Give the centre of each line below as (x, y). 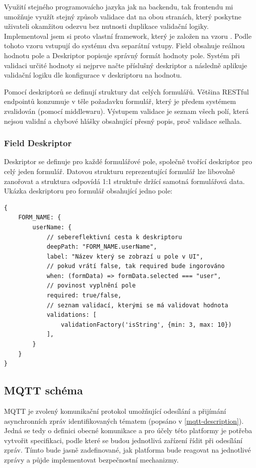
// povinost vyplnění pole (91, 286)
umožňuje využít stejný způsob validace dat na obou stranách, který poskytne (123, 16)
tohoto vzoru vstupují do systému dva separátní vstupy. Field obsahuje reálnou (125, 46)
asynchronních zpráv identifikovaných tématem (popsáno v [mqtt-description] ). (124, 421)
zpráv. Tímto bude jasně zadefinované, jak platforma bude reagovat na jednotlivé (128, 450)
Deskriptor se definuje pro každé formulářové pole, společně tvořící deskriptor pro (128, 161)
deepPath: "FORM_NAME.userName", (102, 247)
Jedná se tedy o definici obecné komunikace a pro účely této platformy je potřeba (128, 430)
